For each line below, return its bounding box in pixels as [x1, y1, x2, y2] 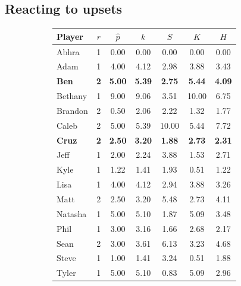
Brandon [57, 104, 88, 116]
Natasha [57, 207, 87, 220]
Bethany [57, 90, 87, 102]
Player [57, 30, 83, 42]
